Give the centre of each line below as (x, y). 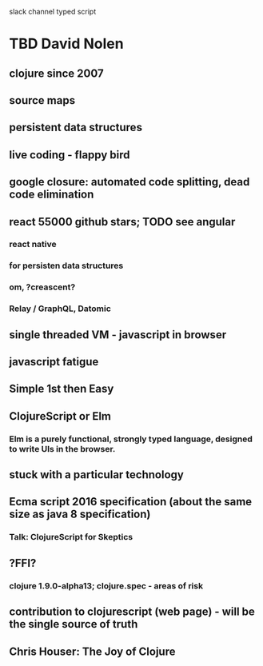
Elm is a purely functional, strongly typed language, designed (131, 439)
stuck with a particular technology (97, 475)
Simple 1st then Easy (62, 389)
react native (33, 245)
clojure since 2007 (56, 73)
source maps (42, 100)
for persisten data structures (66, 265)
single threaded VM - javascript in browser (118, 335)
